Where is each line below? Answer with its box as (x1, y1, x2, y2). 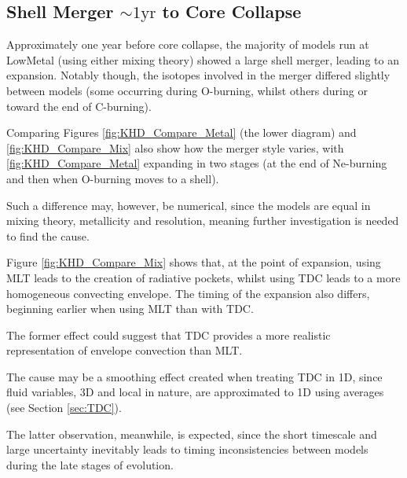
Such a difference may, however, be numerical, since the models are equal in (6, 197, 371, 213)
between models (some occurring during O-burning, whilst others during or (6, 82, 368, 98)
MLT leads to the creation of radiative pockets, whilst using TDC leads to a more (6, 269, 401, 285)
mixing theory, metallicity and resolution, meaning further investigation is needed (6, 212, 399, 229)
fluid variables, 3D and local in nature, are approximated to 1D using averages (6, 384, 384, 400)
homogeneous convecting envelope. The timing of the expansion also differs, (6, 285, 370, 301)
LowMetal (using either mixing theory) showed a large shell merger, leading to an (6, 51, 399, 68)
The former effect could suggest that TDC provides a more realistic (6, 326, 331, 343)
